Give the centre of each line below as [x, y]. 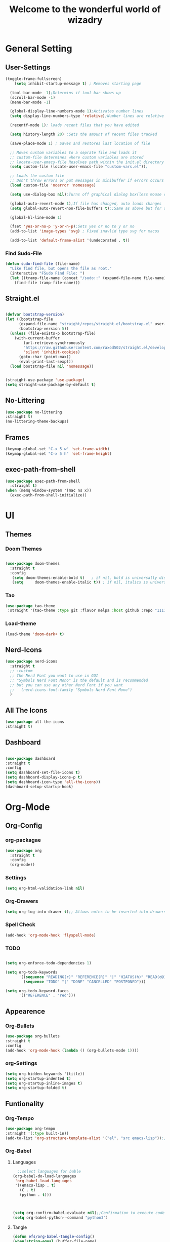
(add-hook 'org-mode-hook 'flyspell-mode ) [51, 935]
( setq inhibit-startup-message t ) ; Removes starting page [78, 84]
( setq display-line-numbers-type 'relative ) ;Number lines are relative [87, 116]
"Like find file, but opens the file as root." [61, 269]
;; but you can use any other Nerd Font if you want [67, 685]
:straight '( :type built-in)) [37, 1133]
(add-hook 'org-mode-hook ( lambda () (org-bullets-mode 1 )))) [72, 1050]
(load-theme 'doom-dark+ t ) [35, 634]
